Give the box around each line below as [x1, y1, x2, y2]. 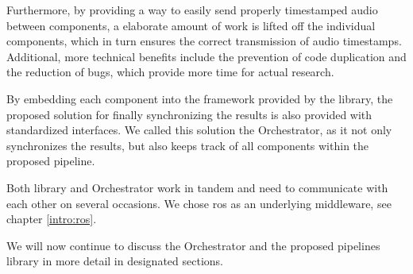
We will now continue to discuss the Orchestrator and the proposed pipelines [6, 237, 380, 253]
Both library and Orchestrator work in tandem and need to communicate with [6, 179, 388, 195]
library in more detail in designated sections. [6, 253, 223, 269]
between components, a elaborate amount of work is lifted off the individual [6, 17, 376, 33]
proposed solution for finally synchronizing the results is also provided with [6, 106, 372, 122]
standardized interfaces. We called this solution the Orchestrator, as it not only [6, 122, 392, 138]
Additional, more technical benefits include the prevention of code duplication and [6, 48, 407, 64]
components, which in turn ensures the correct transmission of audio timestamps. [6, 33, 402, 49]
